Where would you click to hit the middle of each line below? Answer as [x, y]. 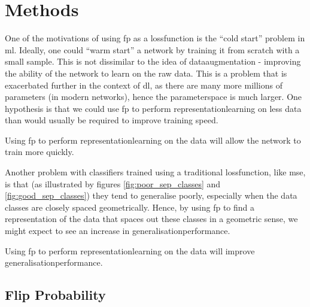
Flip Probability [55, 295]
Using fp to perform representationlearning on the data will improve [130, 250]
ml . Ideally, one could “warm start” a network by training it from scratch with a [152, 49]
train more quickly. [39, 152]
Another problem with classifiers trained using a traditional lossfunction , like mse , [155, 172]
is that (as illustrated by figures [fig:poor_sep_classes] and [113, 183]
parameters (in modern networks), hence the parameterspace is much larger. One [154, 97]
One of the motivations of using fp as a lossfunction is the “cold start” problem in [155, 38]
